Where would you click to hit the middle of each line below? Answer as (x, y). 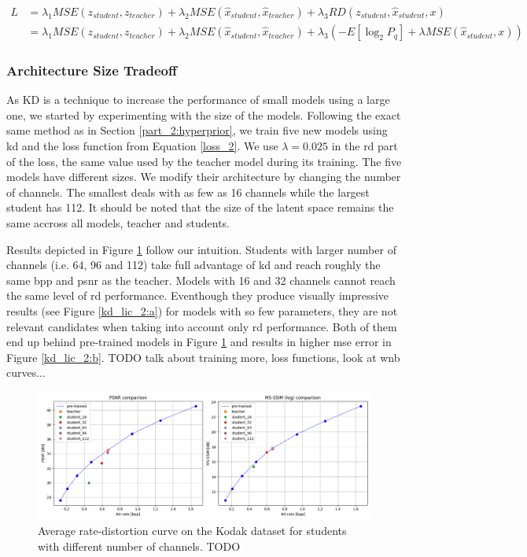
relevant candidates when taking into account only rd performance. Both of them (202, 326)
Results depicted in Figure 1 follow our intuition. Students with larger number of (201, 249)
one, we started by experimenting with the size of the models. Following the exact (204, 114)
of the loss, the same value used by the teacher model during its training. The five (204, 161)
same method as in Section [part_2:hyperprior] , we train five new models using (197, 130)
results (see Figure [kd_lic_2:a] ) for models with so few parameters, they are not (202, 311)
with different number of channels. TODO (139, 546)
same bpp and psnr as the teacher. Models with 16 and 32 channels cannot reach (201, 280)
